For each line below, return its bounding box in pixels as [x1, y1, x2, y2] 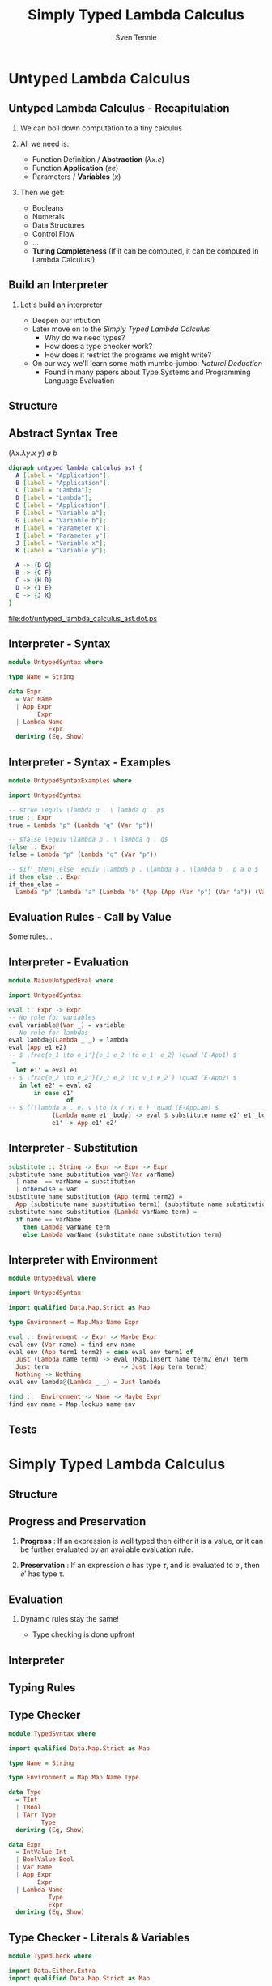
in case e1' [33, 1089, 74, 1097]
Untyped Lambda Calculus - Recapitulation [8, 101, 230, 115]
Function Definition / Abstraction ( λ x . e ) [32, 154, 164, 164]
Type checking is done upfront [32, 1630, 135, 1639]
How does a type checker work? [44, 341, 153, 351]
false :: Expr [8, 843, 57, 851]
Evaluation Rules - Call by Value [8, 910, 172, 924]
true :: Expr [8, 813, 53, 821]
